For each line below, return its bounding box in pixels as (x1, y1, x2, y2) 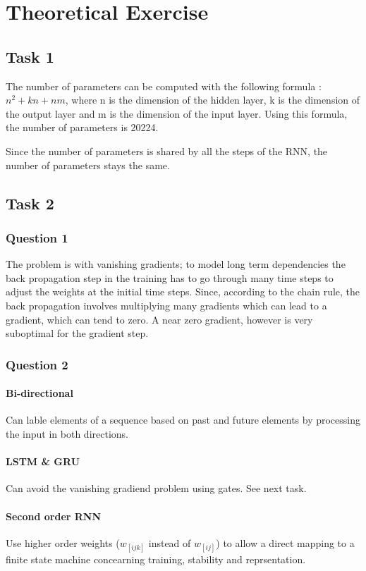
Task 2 (6, 192, 54, 214)
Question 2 (6, 355, 68, 373)
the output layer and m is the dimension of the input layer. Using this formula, (6, 106, 348, 121)
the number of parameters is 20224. (6, 120, 159, 135)
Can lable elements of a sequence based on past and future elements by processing (6, 412, 361, 427)
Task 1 (6, 45, 54, 67)
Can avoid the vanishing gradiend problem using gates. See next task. (6, 481, 307, 496)
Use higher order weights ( (6, 535, 120, 550)
